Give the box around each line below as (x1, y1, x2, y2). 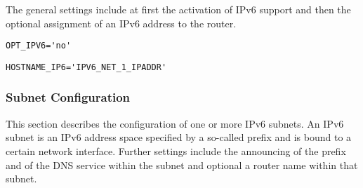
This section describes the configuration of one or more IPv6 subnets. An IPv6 (6, 116, 344, 130)
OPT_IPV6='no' (6, 41, 72, 51)
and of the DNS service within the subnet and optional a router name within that (6, 157, 358, 172)
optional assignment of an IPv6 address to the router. (6, 15, 237, 30)
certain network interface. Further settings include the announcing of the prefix (6, 143, 346, 158)
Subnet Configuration (6, 88, 131, 106)
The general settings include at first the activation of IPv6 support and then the (6, 2, 351, 16)
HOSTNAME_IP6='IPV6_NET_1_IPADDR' (6, 62, 167, 72)
